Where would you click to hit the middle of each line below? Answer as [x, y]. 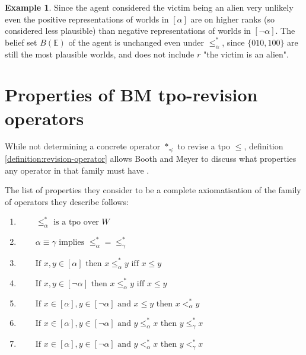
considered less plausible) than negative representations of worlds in [128, 31]
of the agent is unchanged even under [136, 42]
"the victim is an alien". [246, 54]
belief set [21, 42]
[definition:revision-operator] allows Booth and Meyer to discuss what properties [151, 158]
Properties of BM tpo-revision [131, 95]
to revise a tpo [204, 146]
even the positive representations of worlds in [87, 19]
